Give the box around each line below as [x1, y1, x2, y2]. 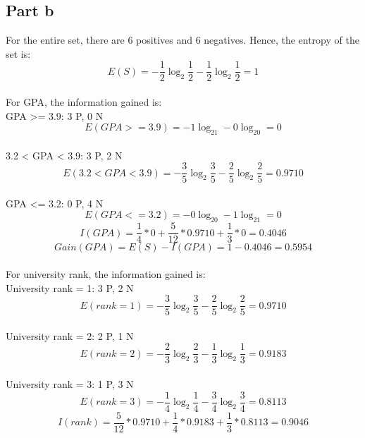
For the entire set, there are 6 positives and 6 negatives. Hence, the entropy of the [6, 32, 359, 47]
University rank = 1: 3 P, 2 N [6, 280, 134, 295]
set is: [6, 46, 31, 61]
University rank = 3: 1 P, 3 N [6, 377, 134, 391]
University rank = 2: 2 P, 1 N [6, 328, 134, 343]
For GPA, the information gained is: [6, 95, 162, 109]
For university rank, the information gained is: [6, 266, 206, 281]
